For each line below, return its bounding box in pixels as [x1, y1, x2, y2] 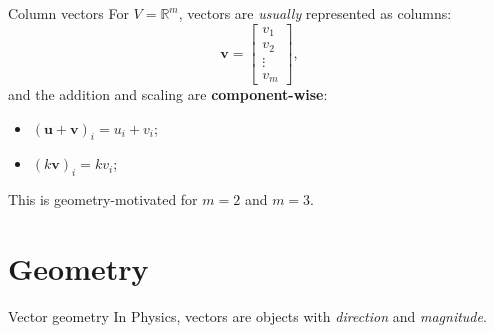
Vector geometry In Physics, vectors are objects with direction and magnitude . [8, 306, 487, 326]
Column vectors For [8, 3, 129, 23]
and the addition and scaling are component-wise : [8, 84, 328, 105]
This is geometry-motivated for [8, 189, 198, 210]
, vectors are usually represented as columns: [178, 3, 452, 23]
